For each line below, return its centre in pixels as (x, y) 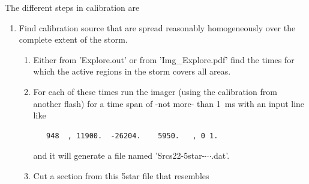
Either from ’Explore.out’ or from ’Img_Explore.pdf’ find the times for (164, 59)
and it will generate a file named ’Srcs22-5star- (119, 155)
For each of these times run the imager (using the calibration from (155, 91)
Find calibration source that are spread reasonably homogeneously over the (157, 27)
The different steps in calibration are (72, 7)
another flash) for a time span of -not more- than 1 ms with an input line (169, 103)
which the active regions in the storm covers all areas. (132, 71)
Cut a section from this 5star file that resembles (121, 175)
